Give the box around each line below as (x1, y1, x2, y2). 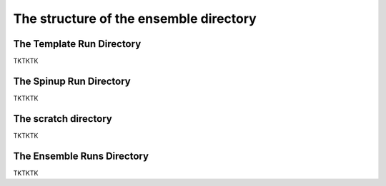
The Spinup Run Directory (13, 75, 132, 87)
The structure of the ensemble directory (13, 11, 257, 26)
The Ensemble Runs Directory (13, 150, 149, 162)
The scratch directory (13, 113, 112, 125)
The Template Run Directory (13, 38, 142, 50)
